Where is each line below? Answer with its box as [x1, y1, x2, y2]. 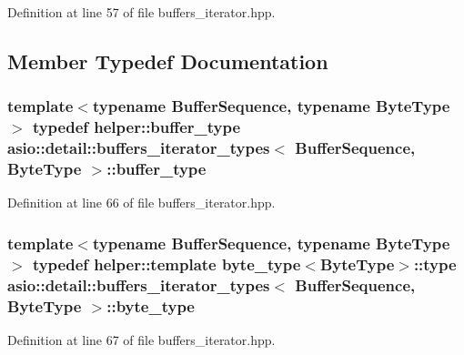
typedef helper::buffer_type [32, 116, 241, 138]
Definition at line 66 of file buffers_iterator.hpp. [7, 193, 276, 212]
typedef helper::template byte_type [32, 252, 301, 275]
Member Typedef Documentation [7, 46, 328, 75]
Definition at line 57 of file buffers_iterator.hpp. [7, 3, 276, 21]
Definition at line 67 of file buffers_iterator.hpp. [7, 330, 276, 349]
